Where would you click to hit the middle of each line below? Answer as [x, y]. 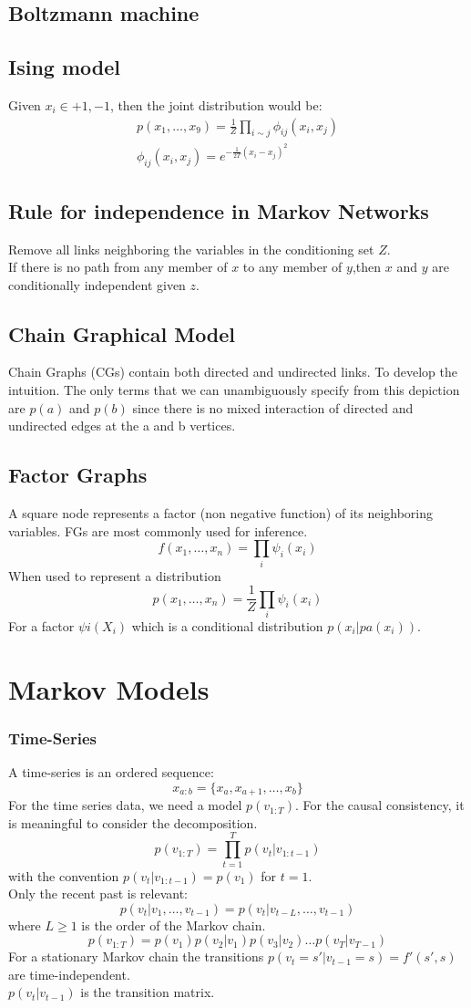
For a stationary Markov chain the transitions [136, 956]
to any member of [292, 267]
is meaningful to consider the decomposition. [133, 822]
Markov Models [109, 688]
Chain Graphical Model [122, 333]
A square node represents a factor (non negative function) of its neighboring [221, 513]
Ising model [64, 67]
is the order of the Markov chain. [174, 925]
